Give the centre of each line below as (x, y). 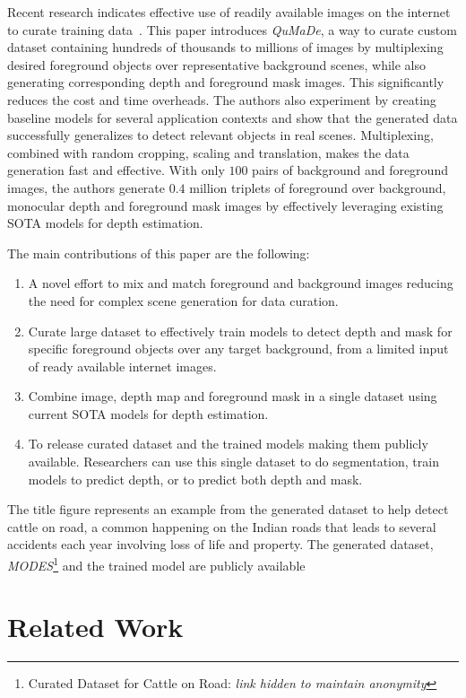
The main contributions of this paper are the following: (159, 253)
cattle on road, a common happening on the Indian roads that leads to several (222, 526)
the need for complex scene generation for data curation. (183, 300)
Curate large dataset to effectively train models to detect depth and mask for (240, 331)
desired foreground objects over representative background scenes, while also (216, 64)
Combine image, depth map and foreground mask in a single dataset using (233, 396)
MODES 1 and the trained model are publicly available (156, 564)
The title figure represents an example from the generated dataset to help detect (228, 509)
